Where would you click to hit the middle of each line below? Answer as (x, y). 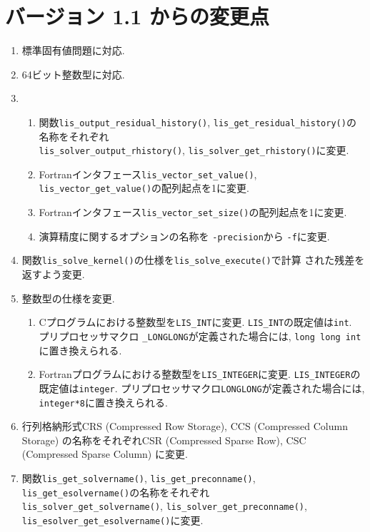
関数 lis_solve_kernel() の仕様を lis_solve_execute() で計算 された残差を (193, 260)
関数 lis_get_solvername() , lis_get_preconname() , (139, 477)
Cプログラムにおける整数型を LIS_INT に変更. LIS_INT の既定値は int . (195, 322)
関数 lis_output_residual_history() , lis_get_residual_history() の (197, 122)
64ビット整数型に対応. (73, 74)
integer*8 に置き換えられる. (103, 402)
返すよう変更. (53, 274)
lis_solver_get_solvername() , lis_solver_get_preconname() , (164, 506)
